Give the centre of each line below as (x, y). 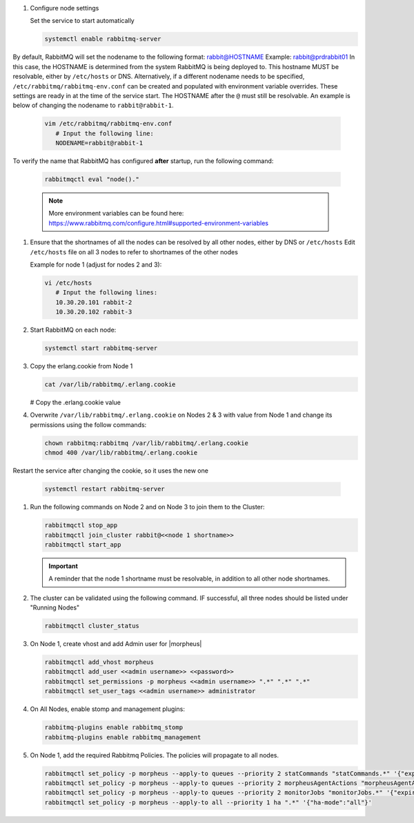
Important (63, 566)
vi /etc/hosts (68, 283)
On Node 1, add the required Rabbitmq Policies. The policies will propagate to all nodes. (155, 755)
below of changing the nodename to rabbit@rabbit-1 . (93, 105)
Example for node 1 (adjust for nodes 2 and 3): (96, 264)
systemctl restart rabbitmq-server (105, 489)
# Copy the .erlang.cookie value (75, 403)
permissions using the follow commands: (88, 424)
